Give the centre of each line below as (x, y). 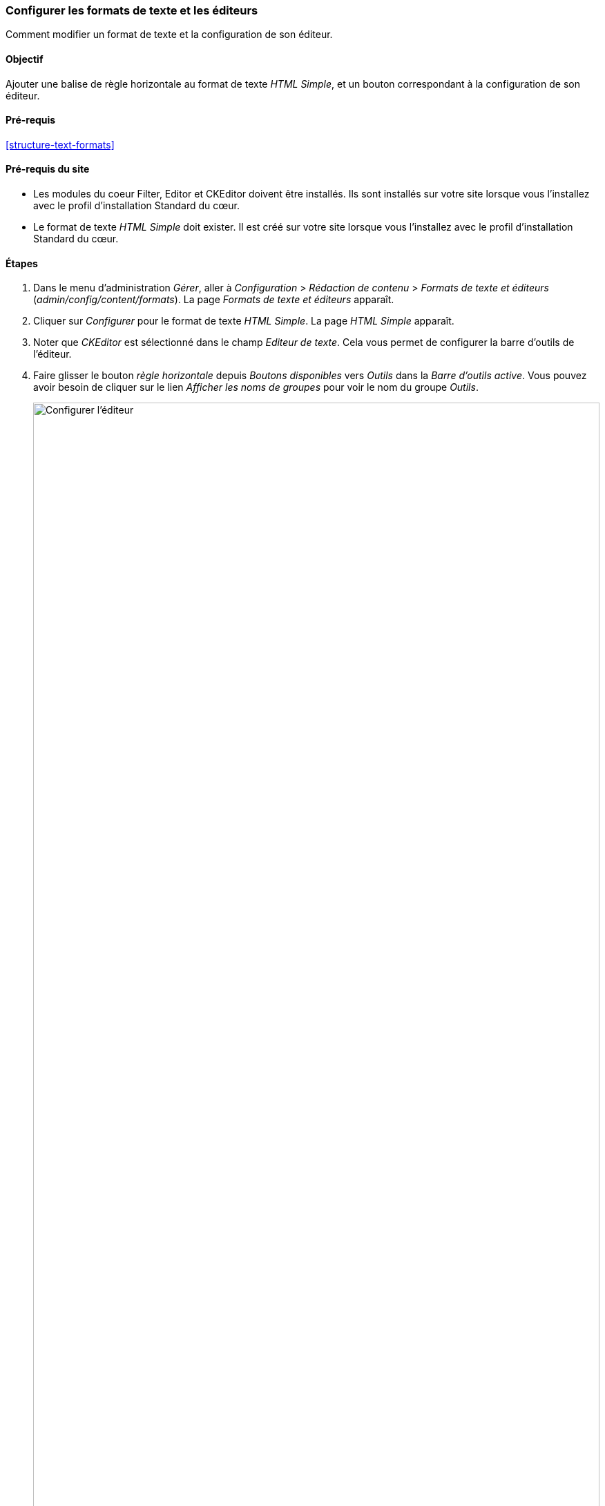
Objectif (25, 59)
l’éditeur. (52, 354)
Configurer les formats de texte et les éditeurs (132, 10)
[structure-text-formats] (60, 144)
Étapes (22, 263)
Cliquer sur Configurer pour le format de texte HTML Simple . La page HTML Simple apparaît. (244, 321)
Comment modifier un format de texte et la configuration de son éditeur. (169, 35)
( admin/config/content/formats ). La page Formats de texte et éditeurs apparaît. (214, 300)
